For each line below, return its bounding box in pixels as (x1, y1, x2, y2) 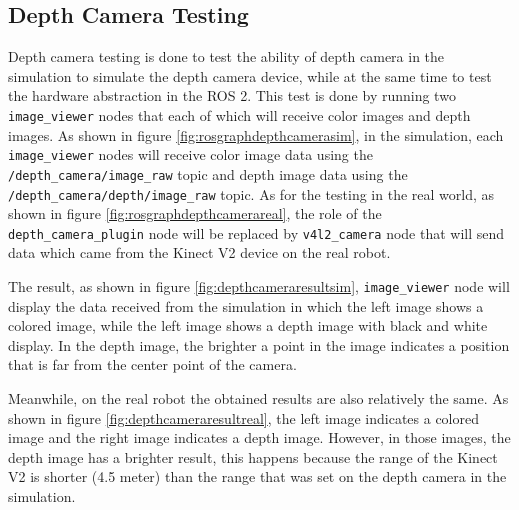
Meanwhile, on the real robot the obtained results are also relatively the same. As (8, 388, 509, 409)
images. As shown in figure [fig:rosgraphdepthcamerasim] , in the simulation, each (8, 124, 504, 145)
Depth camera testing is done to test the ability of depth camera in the (8, 46, 445, 67)
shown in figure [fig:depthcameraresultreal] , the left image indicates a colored (8, 407, 479, 428)
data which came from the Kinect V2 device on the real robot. (8, 242, 391, 263)
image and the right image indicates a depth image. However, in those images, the (8, 427, 511, 448)
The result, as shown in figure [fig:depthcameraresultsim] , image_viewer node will (8, 276, 510, 297)
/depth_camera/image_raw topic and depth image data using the (8, 163, 408, 184)
